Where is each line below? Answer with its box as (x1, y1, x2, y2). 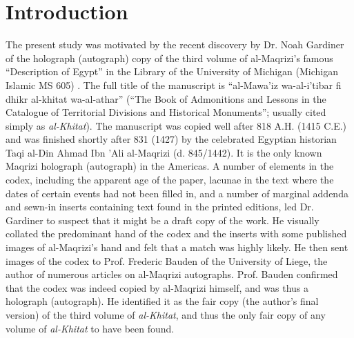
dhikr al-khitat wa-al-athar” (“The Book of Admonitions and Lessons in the (6, 91, 326, 106)
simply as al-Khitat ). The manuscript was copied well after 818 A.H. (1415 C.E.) (6, 118, 347, 132)
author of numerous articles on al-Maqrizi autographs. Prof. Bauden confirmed (6, 267, 338, 281)
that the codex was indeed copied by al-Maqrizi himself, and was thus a (6, 280, 308, 295)
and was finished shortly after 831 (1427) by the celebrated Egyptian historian (6, 132, 337, 146)
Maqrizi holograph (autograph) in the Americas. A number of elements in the (6, 159, 334, 173)
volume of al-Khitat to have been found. (6, 321, 175, 335)
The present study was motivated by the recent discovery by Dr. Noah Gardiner (6, 37, 344, 52)
